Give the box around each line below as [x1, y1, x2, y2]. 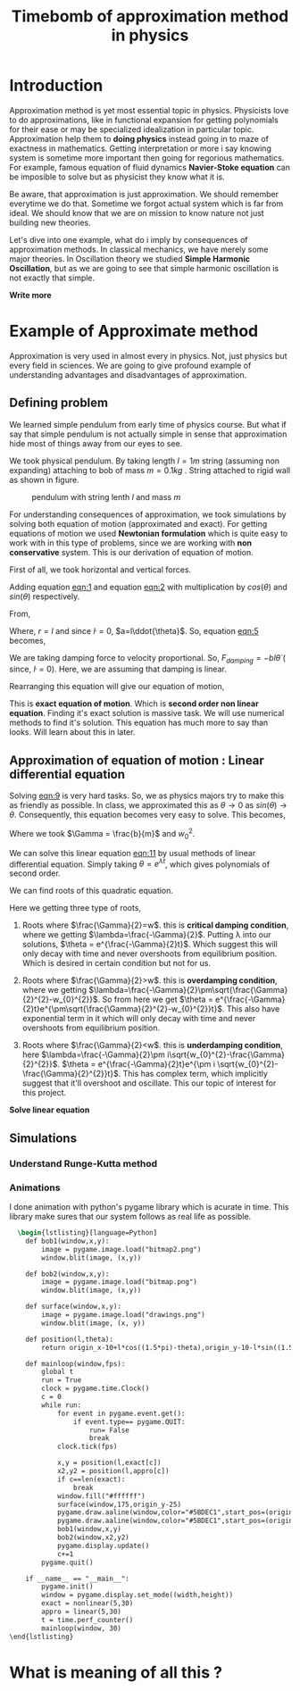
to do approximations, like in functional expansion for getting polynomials [9, 114, 279, 125]
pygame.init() [41, 1582, 94, 1591]
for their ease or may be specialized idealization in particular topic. [9, 123, 254, 135]
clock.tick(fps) [56, 1442, 118, 1452]
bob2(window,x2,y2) [56, 1533, 129, 1542]
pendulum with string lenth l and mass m [31, 491, 181, 502]
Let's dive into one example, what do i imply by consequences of [9, 234, 248, 245]
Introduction [9, 76, 104, 96]
